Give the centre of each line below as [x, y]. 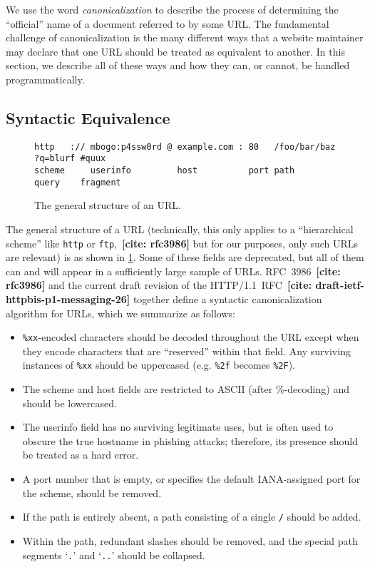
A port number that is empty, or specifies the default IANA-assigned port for [191, 479]
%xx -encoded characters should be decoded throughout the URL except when [191, 337]
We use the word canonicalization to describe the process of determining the [172, 9]
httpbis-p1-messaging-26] [68, 299]
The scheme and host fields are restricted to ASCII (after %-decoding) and [186, 389]
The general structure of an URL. [108, 205]
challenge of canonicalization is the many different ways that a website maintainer [185, 37]
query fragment [78, 182]
